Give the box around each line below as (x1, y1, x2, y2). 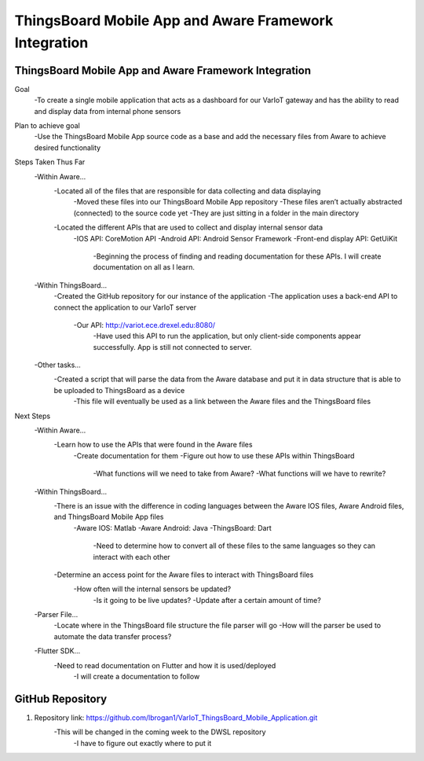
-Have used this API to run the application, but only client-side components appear (93, 331, 361, 341)
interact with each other (93, 552, 170, 561)
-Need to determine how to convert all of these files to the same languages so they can (93, 541, 376, 550)
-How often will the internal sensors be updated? (73, 584, 232, 594)
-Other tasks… (34, 360, 82, 369)
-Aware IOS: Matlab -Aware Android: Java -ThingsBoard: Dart (73, 523, 272, 532)
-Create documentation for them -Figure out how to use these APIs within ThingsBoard (73, 450, 355, 460)
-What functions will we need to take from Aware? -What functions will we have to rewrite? (93, 469, 386, 479)
